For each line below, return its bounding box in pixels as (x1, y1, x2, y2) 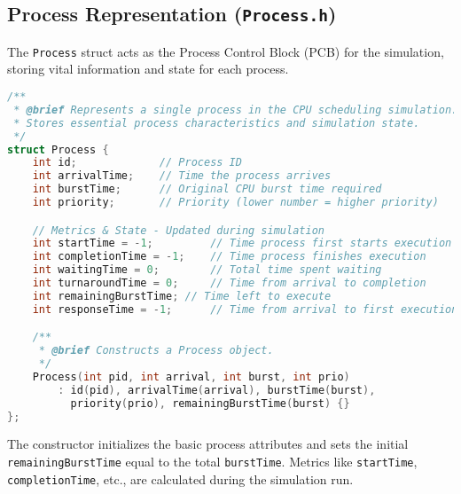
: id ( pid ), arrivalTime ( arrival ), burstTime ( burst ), (58, 383, 376, 396)
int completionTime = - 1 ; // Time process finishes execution (32, 250, 426, 263)
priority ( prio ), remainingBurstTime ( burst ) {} (70, 396, 350, 410)
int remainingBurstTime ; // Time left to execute (32, 289, 332, 302)
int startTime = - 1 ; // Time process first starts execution (32, 237, 452, 250)
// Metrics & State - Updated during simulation (32, 223, 324, 237)
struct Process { (7, 143, 109, 156)
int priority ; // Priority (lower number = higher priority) (32, 196, 439, 209)
